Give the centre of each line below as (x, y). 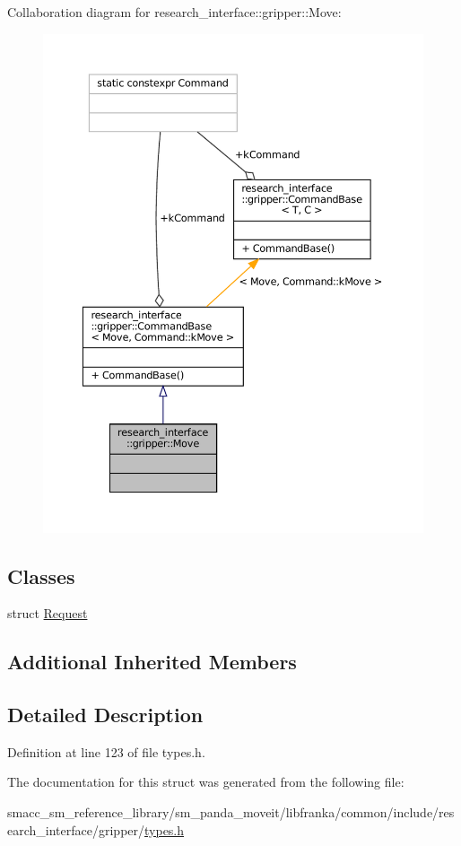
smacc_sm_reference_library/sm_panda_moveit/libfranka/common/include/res (231, 812)
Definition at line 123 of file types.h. (106, 751)
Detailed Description (105, 715)
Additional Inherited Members (152, 662)
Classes (41, 576)
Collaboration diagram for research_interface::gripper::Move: (174, 12)
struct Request (48, 613)
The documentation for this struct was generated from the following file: (206, 782)
